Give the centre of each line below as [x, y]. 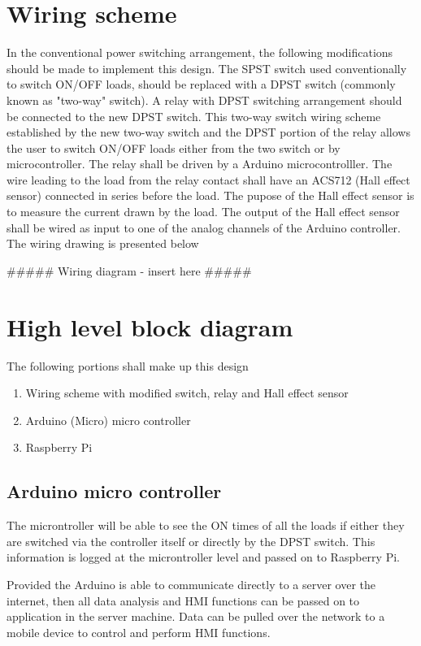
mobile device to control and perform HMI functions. [139, 632]
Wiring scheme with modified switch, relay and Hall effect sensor [187, 393]
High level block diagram [150, 326]
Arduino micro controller [114, 491]
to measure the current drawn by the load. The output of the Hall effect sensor [203, 212]
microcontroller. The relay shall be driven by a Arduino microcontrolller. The [200, 164]
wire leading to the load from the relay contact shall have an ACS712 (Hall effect [208, 179]
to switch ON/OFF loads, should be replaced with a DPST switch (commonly [201, 84]
